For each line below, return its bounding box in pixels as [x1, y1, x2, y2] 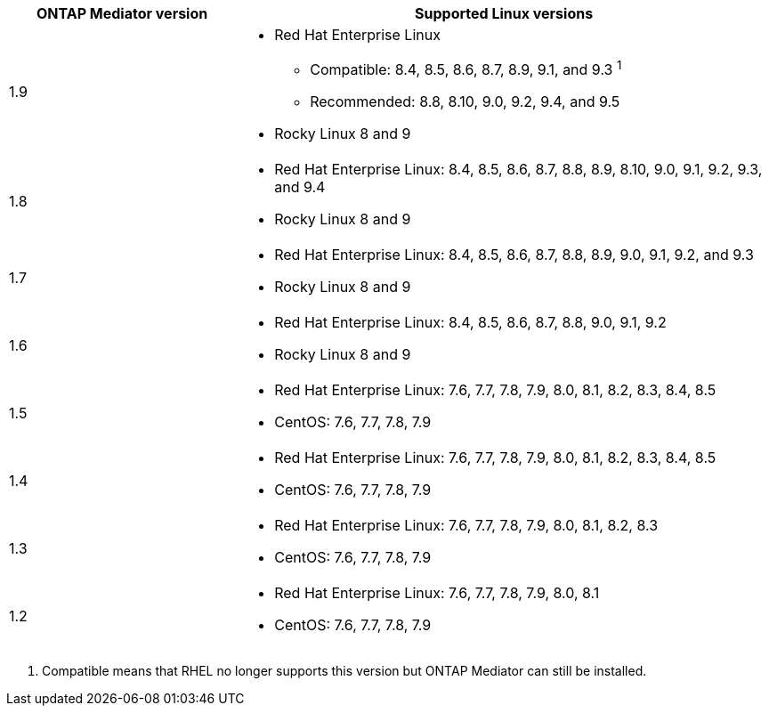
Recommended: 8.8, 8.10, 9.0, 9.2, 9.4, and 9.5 [310, 93, 620, 111]
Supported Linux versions [415, 4, 594, 22]
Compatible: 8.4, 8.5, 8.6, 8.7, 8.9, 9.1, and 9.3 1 [310, 58, 622, 79]
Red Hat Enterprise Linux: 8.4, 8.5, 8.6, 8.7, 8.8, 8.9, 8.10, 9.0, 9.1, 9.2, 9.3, [274, 160, 763, 179]
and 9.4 [274, 178, 326, 197]
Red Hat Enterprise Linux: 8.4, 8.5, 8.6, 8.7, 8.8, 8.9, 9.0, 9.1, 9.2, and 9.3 [274, 246, 754, 264]
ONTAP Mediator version [36, 4, 208, 22]
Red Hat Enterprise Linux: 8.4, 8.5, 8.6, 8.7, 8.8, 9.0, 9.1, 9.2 [274, 313, 667, 332]
